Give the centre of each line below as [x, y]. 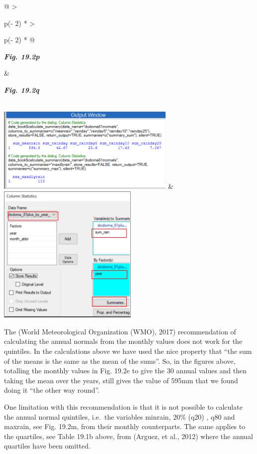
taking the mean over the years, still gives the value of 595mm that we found [121, 380]
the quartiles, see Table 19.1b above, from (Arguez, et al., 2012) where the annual [128, 436]
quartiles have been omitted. [47, 446]
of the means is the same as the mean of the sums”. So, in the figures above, [120, 361]
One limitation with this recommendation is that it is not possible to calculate [123, 407]
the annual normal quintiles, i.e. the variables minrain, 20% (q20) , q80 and [120, 416]
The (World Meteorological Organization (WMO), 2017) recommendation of [120, 331]
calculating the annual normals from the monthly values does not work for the [123, 341]
